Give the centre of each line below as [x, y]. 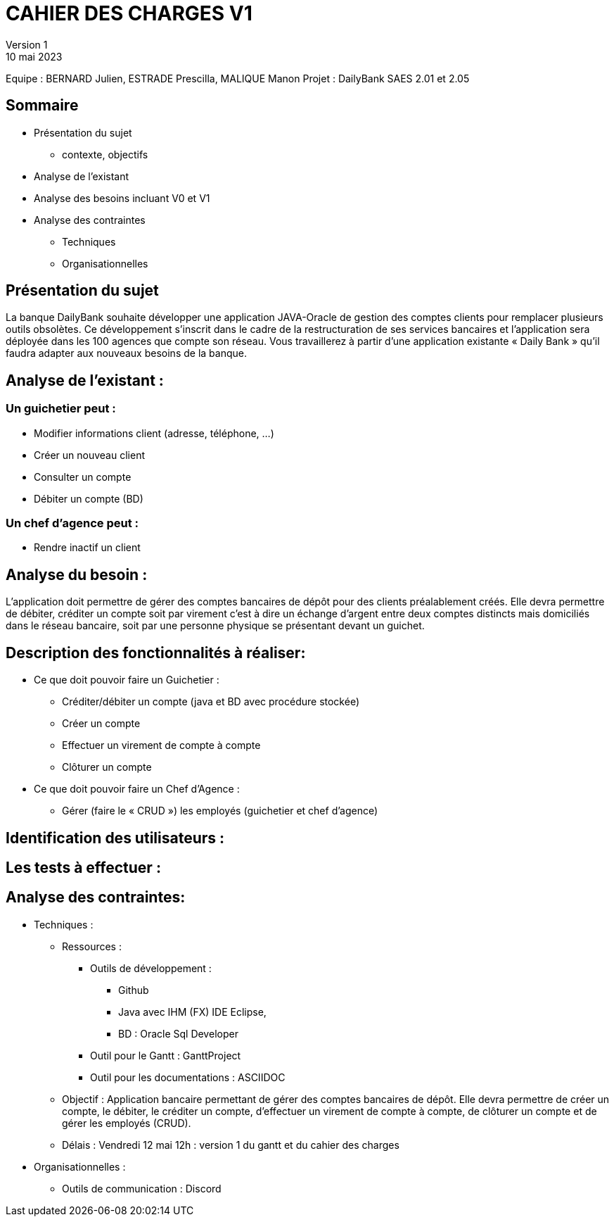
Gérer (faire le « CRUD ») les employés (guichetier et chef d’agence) [220, 811]
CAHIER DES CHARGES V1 [129, 13]
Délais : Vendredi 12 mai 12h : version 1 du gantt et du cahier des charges [231, 1145]
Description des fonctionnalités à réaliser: [156, 653]
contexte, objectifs [105, 154]
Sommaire [42, 106]
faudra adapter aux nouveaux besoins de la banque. [126, 353]
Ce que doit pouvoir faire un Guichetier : [127, 680]
